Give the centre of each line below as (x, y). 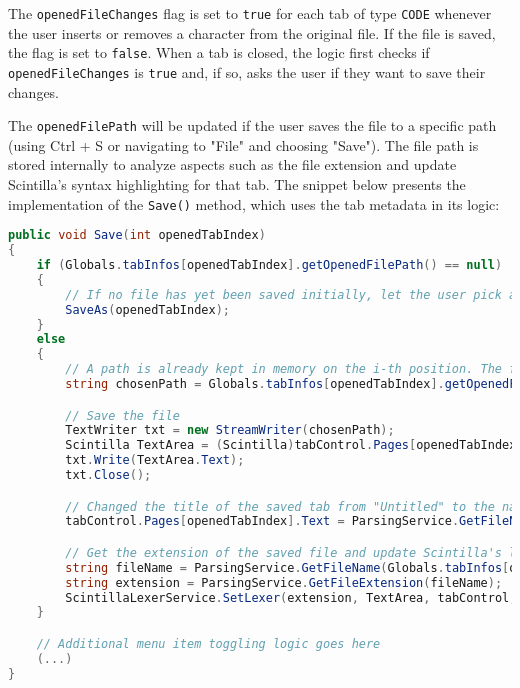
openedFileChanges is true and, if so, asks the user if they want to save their (247, 71)
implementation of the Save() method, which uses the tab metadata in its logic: (254, 203)
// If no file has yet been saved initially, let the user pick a (291, 294)
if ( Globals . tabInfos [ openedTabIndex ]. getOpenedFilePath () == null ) (269, 265)
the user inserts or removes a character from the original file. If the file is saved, (252, 32)
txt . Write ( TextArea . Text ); (155, 460)
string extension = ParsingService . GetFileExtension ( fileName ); (284, 582)
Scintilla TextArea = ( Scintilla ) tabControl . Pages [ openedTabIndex (291, 445)
